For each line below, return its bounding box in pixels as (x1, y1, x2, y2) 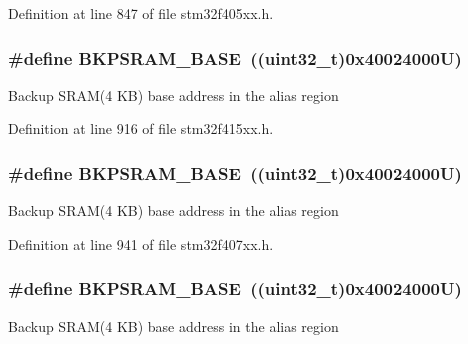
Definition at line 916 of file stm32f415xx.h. (8, 118, 274, 139)
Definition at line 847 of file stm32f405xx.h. (8, 3, 274, 23)
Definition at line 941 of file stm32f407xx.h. (8, 233, 274, 254)
